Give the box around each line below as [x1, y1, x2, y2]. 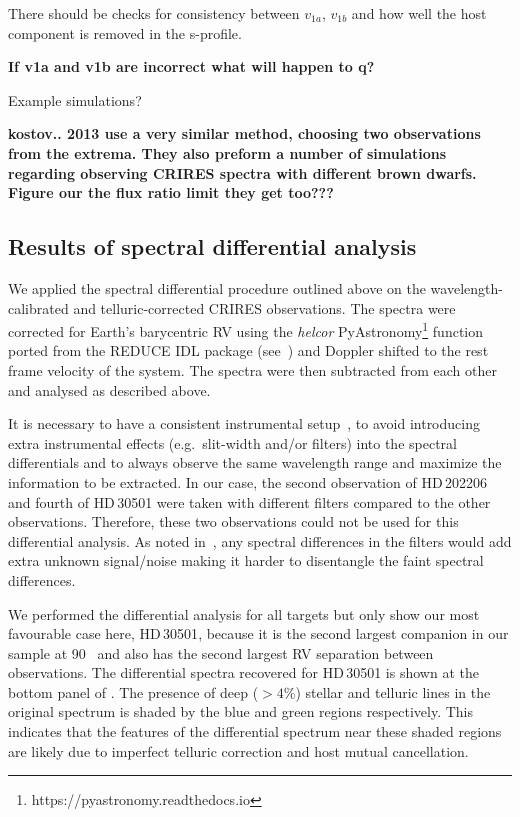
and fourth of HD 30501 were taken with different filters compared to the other [8, 491, 491, 512]
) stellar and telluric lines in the [295, 681, 491, 702]
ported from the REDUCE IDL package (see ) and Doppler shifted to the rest [8, 340, 489, 361]
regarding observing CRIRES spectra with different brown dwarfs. [8, 162, 477, 183]
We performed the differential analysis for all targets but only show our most [8, 603, 480, 624]
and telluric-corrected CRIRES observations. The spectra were [73, 297, 456, 318]
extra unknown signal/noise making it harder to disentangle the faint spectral [8, 550, 484, 571]
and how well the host [351, 3, 487, 23]
